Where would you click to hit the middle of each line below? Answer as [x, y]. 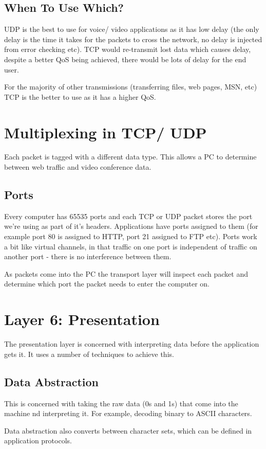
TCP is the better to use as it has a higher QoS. [80, 96]
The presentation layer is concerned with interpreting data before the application [132, 344]
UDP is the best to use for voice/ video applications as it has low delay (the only [132, 29]
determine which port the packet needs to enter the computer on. [107, 284]
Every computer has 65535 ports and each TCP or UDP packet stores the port [128, 216]
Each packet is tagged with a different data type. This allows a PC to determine [130, 157]
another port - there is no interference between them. [88, 256]
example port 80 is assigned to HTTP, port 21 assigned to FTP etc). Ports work [131, 236]
